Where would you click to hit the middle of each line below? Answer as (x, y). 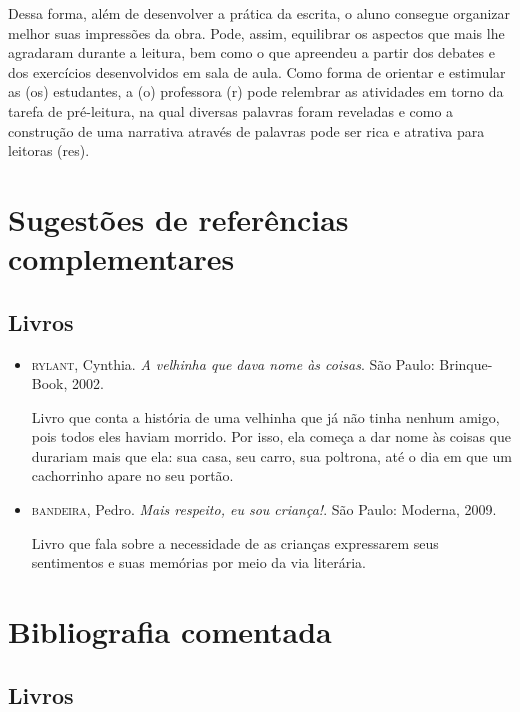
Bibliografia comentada (170, 631)
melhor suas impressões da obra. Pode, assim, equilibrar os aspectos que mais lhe (256, 32)
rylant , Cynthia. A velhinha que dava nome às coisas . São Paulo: (233, 363)
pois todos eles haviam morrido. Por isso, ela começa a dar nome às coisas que (271, 436)
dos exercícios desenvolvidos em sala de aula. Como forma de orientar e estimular (257, 71)
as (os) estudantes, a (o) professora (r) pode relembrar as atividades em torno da (256, 91)
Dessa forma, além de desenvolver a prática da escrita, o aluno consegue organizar (259, 13)
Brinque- (466, 363)
